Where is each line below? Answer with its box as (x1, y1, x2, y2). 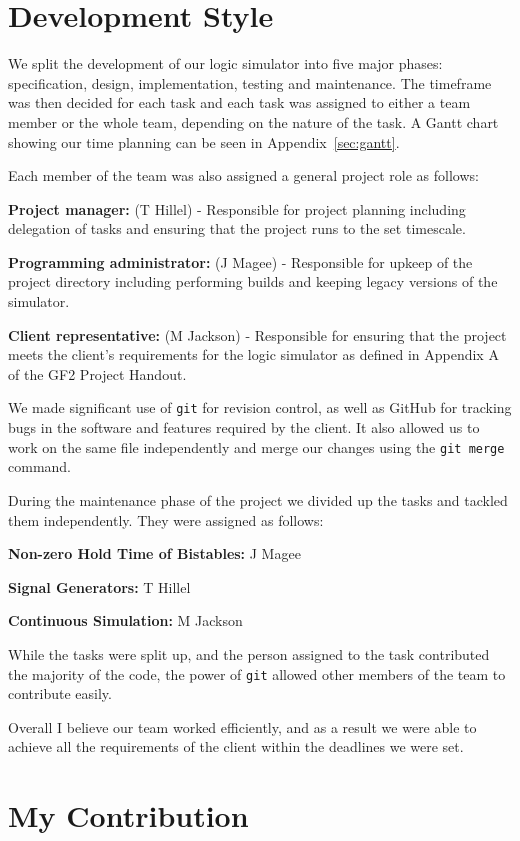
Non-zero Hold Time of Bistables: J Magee (8, 543, 301, 564)
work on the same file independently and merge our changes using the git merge (8, 436, 505, 457)
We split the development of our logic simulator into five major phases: (8, 53, 443, 74)
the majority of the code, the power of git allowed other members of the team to (8, 663, 506, 684)
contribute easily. (8, 683, 112, 704)
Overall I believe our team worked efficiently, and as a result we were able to (8, 716, 477, 737)
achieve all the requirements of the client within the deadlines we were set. (8, 736, 464, 757)
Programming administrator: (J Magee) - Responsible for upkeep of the (8, 251, 473, 272)
